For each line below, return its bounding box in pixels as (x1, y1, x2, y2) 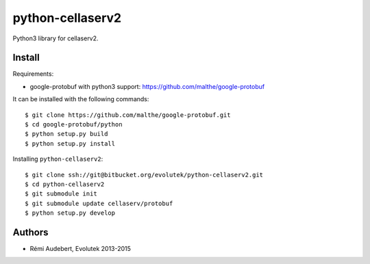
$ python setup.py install (25, 140, 116, 147)
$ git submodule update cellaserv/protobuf (25, 199, 173, 207)
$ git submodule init (25, 190, 97, 198)
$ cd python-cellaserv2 (25, 180, 105, 188)
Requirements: (12, 70, 54, 78)
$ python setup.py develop (25, 209, 116, 217)
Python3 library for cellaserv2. (12, 34, 99, 42)
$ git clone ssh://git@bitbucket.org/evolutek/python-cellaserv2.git (25, 171, 264, 179)
